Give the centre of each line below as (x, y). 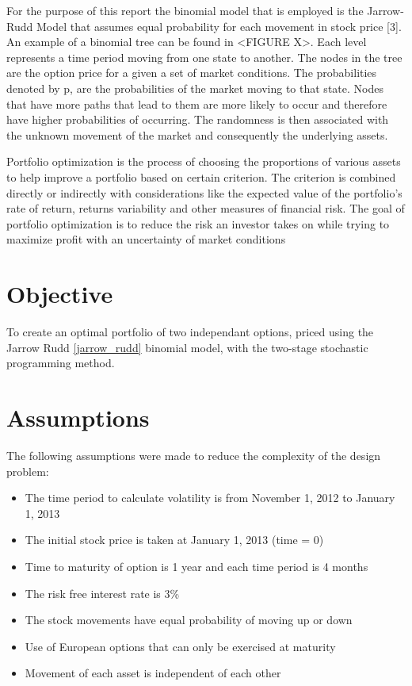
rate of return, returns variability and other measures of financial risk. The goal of (206, 208)
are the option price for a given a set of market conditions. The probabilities (192, 73)
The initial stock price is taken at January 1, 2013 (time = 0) (174, 540)
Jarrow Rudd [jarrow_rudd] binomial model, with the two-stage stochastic (187, 347)
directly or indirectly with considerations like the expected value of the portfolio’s (204, 192)
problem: (28, 471)
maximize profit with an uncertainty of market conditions (146, 239)
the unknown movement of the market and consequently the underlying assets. (197, 134)
